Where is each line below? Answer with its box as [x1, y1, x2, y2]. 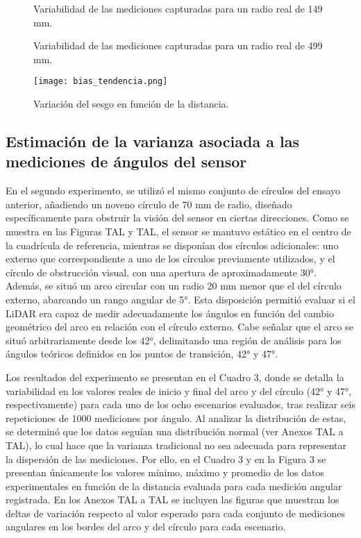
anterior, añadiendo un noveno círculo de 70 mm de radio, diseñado [6, 196, 292, 211]
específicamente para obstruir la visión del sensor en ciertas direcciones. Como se [6, 210, 349, 225]
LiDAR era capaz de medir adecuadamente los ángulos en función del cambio [6, 305, 334, 320]
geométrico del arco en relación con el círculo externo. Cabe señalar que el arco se [6, 319, 353, 334]
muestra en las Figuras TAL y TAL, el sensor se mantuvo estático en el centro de [6, 224, 351, 238]
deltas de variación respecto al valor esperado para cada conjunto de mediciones [6, 505, 345, 520]
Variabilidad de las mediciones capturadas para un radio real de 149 [33, 1, 323, 15]
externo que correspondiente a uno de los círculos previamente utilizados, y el [6, 251, 335, 266]
